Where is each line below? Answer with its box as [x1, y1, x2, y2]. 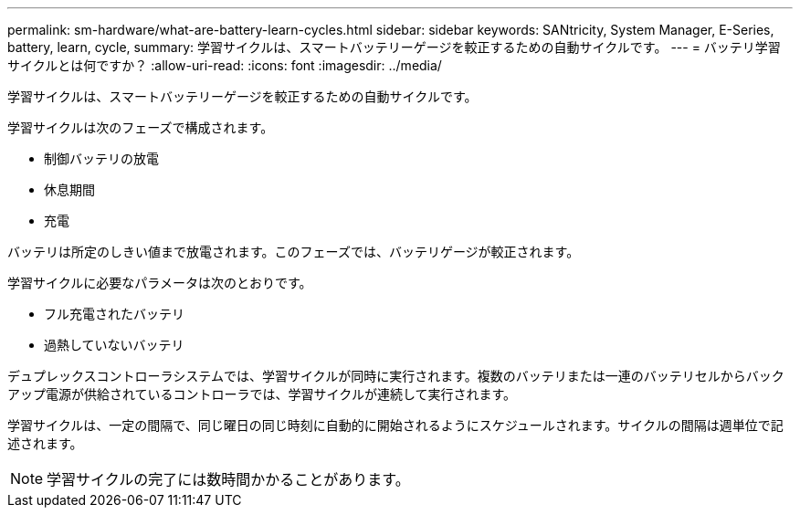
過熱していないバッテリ [44, 337, 184, 352]
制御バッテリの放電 [44, 151, 159, 166]
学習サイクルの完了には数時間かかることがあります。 [47, 470, 410, 489]
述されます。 [7, 436, 83, 451]
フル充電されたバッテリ [44, 306, 184, 321]
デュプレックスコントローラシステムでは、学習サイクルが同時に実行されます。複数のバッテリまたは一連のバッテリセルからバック [7, 368, 784, 384]
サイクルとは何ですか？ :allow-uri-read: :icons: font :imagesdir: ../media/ [7, 58, 442, 73]
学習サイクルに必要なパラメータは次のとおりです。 [7, 275, 312, 290]
